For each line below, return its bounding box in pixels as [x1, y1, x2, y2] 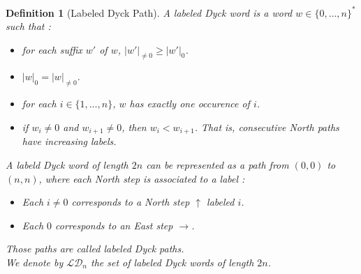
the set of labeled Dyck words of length [91, 254, 254, 269]
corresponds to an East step [55, 218, 173, 232]
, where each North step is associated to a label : [38, 171, 245, 185]
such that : [6, 19, 51, 33]
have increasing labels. [22, 134, 117, 149]
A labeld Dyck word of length [6, 157, 128, 172]
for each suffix [22, 42, 82, 56]
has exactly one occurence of [129, 96, 250, 111]
